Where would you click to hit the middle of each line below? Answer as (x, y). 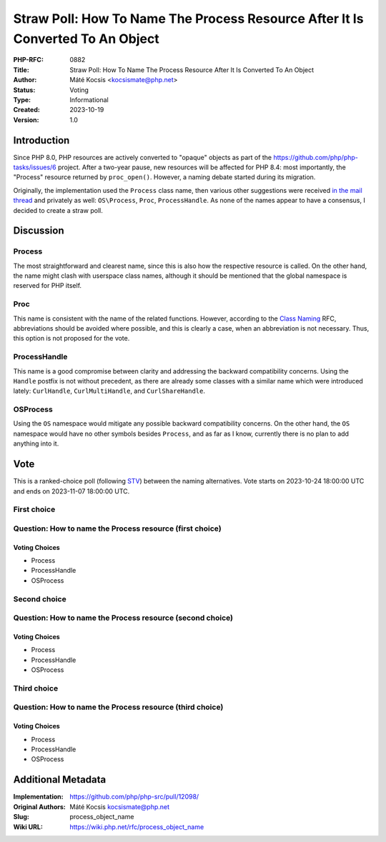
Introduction (41, 140)
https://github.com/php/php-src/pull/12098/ (134, 797)
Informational (89, 99)
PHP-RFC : (29, 60)
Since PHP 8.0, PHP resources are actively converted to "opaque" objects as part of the (143, 157)
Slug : (21, 817)
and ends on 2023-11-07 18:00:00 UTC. (71, 491)
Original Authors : (39, 806)
